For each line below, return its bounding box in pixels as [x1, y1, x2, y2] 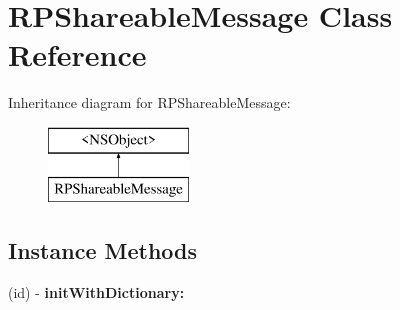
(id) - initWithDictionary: [8, 282, 185, 303]
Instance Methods [8, 235, 197, 266]
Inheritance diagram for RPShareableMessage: [8, 92, 291, 113]
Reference [8, 34, 147, 75]
